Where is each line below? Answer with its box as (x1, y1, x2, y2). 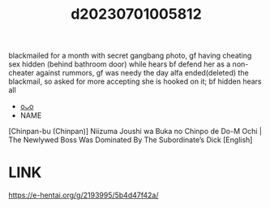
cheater (8, 68, 35, 78)
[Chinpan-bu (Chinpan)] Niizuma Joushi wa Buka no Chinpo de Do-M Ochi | (8, 127, 262, 136)
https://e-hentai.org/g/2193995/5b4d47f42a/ (8, 190, 159, 200)
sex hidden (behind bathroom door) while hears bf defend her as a (8, 59, 231, 69)
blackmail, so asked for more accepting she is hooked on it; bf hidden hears (8, 76, 262, 86)
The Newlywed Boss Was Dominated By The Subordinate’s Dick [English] (8, 135, 253, 145)
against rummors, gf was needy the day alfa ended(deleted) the (36, 68, 249, 78)
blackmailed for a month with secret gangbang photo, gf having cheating (8, 50, 252, 61)
